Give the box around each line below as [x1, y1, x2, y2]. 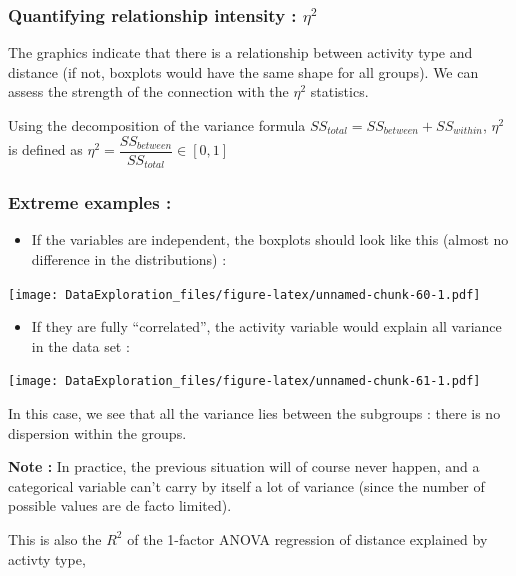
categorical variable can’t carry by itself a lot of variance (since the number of [8, 475, 485, 496]
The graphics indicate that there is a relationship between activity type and [8, 42, 473, 63]
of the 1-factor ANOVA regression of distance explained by [127, 528, 488, 549]
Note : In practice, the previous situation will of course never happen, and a [8, 456, 480, 477]
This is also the [8, 528, 102, 549]
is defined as [8, 139, 83, 160]
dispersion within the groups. [8, 422, 187, 443]
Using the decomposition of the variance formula [8, 115, 306, 135]
